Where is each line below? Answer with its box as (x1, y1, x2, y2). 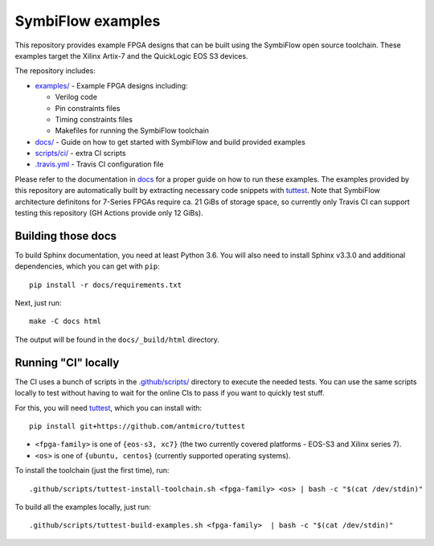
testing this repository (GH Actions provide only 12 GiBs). (14, 208, 204, 218)
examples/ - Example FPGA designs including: (35, 80, 188, 90)
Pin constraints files (55, 103, 121, 113)
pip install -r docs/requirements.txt (29, 280, 182, 289)
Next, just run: (14, 298, 62, 308)
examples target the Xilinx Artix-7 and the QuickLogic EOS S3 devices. (14, 51, 248, 60)
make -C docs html (29, 317, 102, 326)
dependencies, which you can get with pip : (14, 261, 160, 271)
